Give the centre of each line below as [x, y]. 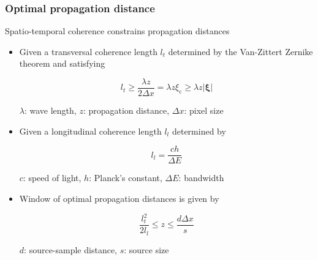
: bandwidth [201, 178]
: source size [146, 249]
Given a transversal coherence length [88, 51]
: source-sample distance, [70, 249]
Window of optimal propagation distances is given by [119, 198]
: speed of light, [52, 178]
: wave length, [50, 110]
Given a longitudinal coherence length [90, 131]
